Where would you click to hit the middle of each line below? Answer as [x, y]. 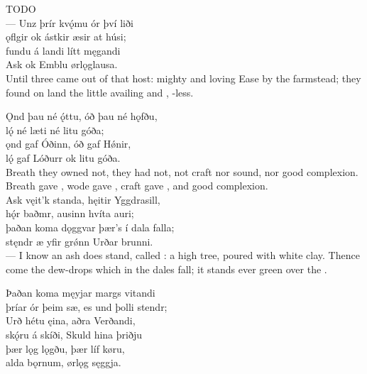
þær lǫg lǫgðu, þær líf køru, [65, 348]
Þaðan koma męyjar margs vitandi [81, 293]
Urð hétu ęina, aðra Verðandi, [71, 320]
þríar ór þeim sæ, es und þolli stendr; [87, 306]
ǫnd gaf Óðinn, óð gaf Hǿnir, [69, 144]
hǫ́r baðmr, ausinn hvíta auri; [70, 213]
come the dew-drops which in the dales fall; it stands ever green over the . [166, 269]
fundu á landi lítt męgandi [63, 50]
